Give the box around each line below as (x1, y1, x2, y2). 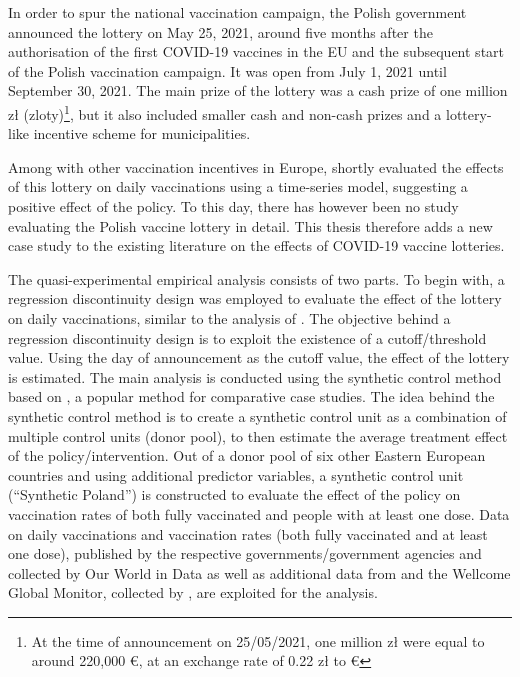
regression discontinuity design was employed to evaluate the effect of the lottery (8, 288, 502, 309)
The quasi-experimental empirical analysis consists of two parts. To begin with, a (8, 268, 505, 289)
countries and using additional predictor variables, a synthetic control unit (8, 464, 464, 485)
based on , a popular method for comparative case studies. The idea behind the (8, 386, 495, 407)
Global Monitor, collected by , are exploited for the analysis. (8, 582, 378, 603)
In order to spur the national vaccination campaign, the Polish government (8, 2, 467, 22)
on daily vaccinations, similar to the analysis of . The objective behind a (8, 307, 451, 328)
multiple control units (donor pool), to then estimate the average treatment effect (8, 425, 508, 446)
